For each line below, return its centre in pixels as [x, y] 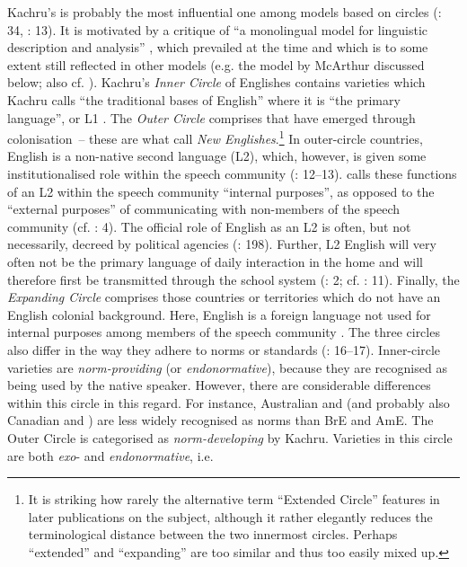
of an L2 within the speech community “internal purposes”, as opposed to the [221, 191]
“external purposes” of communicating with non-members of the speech [204, 209]
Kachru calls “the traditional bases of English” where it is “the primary [204, 99]
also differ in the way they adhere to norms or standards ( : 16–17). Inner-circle [224, 349]
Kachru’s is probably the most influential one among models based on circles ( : [225, 12]
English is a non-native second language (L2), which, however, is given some [217, 156]
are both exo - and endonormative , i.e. [110, 455]
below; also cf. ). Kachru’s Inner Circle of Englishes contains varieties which [216, 82]
